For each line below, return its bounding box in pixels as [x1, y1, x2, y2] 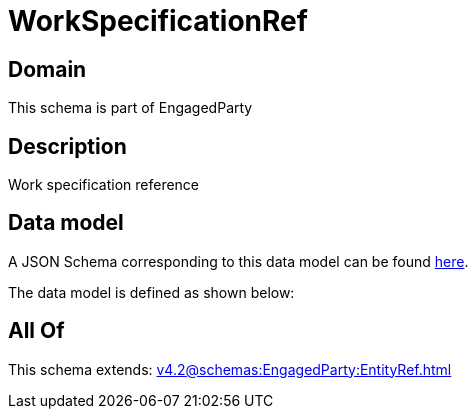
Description [8, 133, 127, 159]
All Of [8, 318, 65, 344]
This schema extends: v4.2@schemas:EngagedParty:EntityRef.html [8, 360, 452, 378]
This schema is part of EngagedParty [8, 99, 253, 117]
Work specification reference [8, 176, 200, 194]
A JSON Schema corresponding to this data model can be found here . [8, 252, 469, 270]
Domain [8, 56, 87, 82]
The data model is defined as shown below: [8, 283, 295, 301]
